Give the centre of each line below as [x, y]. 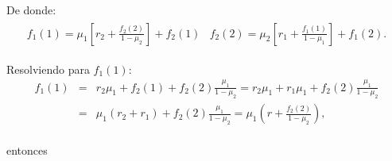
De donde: [31, 10]
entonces [27, 150]
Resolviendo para [48, 69]
